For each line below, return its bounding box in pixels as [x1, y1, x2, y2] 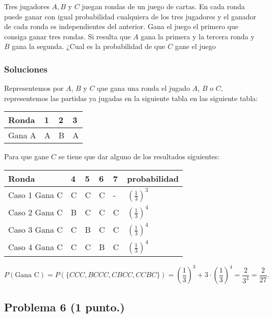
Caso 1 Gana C [8, 189, 63, 201]
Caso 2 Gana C [8, 206, 63, 218]
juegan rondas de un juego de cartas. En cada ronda [82, 1, 245, 11]
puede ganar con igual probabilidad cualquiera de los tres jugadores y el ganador [4, 11, 257, 21]
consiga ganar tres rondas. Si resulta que [4, 31, 131, 41]
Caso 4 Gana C [8, 241, 63, 253]
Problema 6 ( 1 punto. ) [4, 299, 125, 314]
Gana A [8, 129, 36, 141]
